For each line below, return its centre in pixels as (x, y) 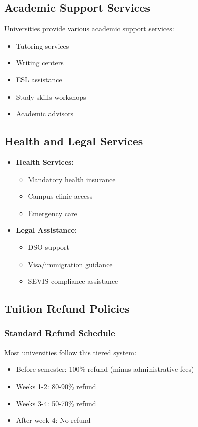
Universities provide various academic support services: (89, 29)
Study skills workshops (51, 96)
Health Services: (45, 162)
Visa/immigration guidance (70, 264)
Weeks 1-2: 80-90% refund (56, 386)
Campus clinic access (60, 196)
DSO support (48, 247)
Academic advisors (45, 114)
